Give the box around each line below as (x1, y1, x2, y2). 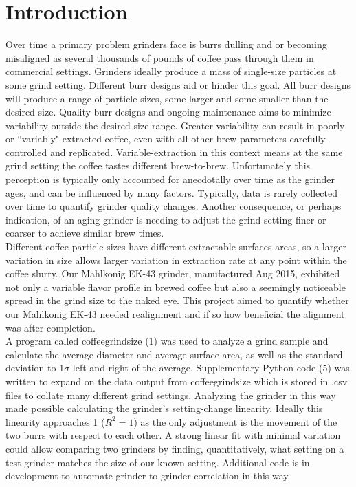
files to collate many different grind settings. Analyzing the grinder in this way (5, 387, 336, 402)
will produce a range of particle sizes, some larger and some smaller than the (5, 91, 329, 105)
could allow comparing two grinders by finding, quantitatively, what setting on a (5, 441, 344, 455)
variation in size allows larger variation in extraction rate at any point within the (5, 252, 347, 267)
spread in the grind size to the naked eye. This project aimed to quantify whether (5, 293, 349, 307)
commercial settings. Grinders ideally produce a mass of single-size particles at (5, 64, 337, 78)
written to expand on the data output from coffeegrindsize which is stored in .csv (5, 374, 348, 388)
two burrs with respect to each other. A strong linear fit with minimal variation (5, 428, 341, 442)
